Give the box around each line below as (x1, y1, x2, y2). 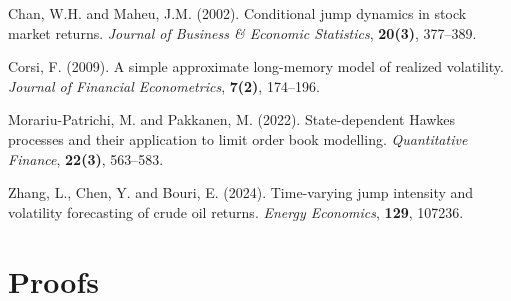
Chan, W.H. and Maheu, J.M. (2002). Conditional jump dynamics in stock (8, 3, 467, 23)
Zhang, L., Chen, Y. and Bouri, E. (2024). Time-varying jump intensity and (8, 182, 474, 203)
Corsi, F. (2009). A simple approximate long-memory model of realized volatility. (8, 56, 504, 77)
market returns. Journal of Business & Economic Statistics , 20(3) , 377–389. (8, 22, 477, 43)
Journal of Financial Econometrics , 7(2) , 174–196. (8, 75, 320, 96)
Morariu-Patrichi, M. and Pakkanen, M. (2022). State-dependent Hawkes (8, 109, 456, 130)
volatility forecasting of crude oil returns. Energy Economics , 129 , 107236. (8, 201, 464, 222)
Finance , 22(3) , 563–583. (8, 148, 164, 169)
